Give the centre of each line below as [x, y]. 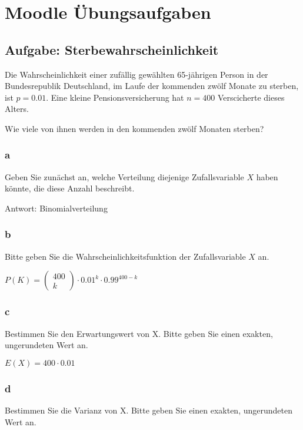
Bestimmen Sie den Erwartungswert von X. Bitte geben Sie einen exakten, [139, 333]
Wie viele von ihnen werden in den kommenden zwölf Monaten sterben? [134, 128]
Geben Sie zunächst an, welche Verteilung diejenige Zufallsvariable [124, 176]
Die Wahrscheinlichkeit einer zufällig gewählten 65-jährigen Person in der [136, 74]
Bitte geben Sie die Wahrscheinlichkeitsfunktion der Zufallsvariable [125, 256]
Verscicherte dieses [251, 97]
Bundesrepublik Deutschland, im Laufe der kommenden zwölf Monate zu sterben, [152, 86]
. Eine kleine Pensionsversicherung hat [115, 97]
